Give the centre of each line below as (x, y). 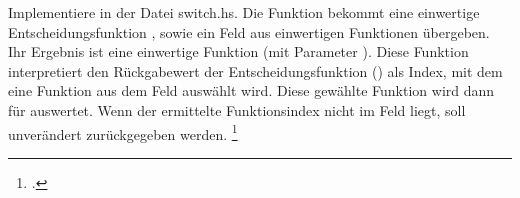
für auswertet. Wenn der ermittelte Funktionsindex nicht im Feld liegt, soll (237, 109)
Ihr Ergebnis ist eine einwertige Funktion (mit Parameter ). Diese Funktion (238, 51)
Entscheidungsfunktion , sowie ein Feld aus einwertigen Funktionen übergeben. (249, 31)
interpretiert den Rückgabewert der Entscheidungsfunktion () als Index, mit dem (255, 70)
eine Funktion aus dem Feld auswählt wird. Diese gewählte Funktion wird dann (251, 90)
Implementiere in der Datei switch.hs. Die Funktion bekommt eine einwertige (244, 12)
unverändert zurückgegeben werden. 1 (123, 132)
